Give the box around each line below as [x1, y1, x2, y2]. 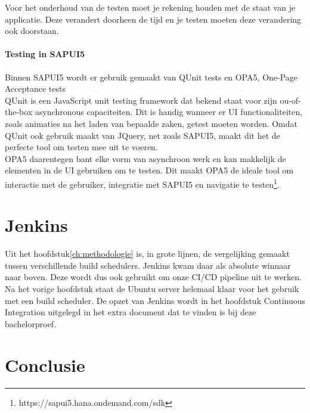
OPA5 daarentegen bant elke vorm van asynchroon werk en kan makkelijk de [5, 152, 286, 164]
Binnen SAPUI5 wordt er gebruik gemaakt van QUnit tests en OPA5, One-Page [5, 70, 298, 83]
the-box [5, 105, 33, 118]
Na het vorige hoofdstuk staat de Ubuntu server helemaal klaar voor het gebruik [5, 282, 299, 295]
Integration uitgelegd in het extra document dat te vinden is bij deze [5, 306, 256, 318]
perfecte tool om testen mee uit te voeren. [5, 141, 158, 153]
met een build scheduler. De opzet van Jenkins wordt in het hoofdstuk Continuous [5, 294, 306, 306]
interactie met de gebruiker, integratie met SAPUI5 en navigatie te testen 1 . [5, 176, 280, 190]
